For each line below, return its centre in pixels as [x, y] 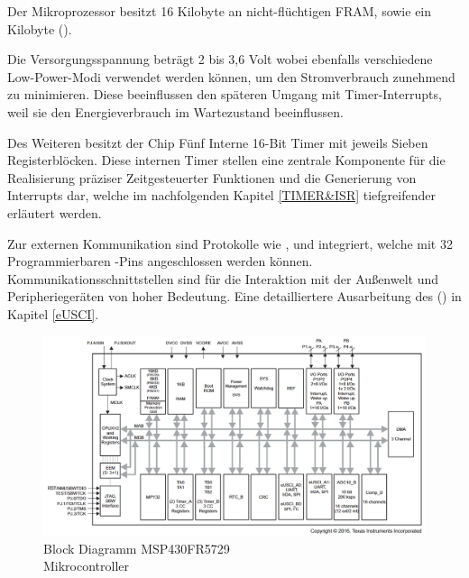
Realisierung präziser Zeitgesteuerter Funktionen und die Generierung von [212, 177]
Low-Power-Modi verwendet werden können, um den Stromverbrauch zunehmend [231, 76]
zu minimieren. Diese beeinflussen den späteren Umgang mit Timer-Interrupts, [225, 94]
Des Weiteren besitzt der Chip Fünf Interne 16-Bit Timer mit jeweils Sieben [218, 142]
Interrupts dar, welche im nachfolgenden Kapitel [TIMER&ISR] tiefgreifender [221, 195]
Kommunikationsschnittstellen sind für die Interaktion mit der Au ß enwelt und [223, 278]
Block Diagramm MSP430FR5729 [137, 548]
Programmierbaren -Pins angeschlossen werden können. [160, 261]
